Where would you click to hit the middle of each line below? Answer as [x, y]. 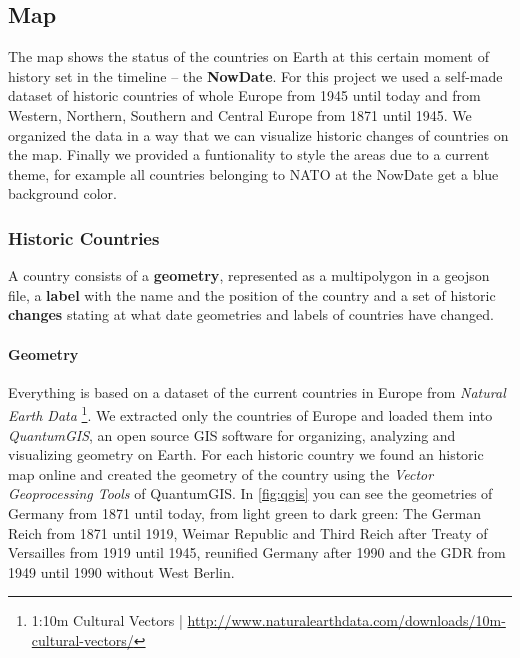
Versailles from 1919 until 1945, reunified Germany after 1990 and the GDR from [257, 552]
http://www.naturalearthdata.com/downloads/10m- [346, 620]
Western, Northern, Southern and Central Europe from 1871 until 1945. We [240, 114]
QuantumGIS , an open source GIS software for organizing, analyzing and [232, 434]
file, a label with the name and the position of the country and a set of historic [252, 294]
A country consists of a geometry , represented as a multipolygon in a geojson [249, 275]
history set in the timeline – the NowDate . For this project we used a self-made [255, 75]
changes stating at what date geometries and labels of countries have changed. [251, 314]
